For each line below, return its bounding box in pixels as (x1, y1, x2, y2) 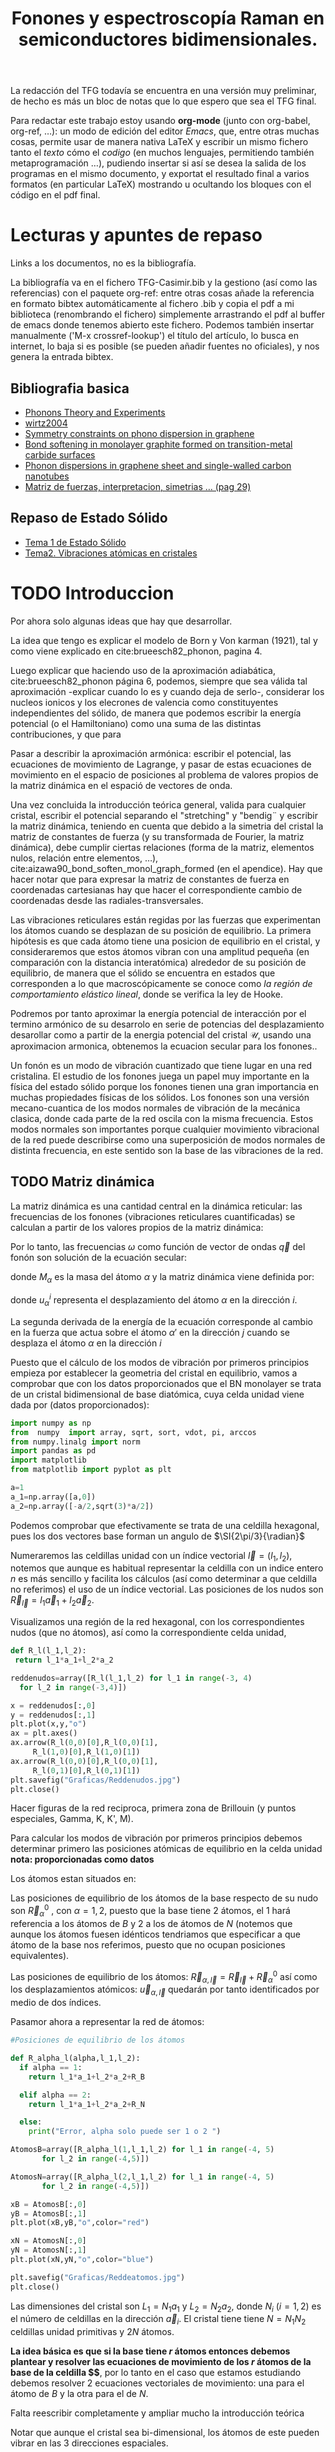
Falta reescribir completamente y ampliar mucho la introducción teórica (10, 2407, 305, 2419)
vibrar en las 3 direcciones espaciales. (10, 2437, 169, 2449)
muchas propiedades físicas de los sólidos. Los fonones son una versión (10, 1091, 310, 1103)
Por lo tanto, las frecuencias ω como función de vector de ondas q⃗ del (10, 1240, 306, 1252)
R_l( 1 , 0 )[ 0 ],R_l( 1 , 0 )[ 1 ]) (32, 1747, 141, 1757)
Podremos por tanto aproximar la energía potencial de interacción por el (10, 1007, 307, 1019)
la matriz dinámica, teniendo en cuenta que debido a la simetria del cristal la (10, 820, 324, 832)
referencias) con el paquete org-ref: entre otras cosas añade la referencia (10, 287, 315, 299)
